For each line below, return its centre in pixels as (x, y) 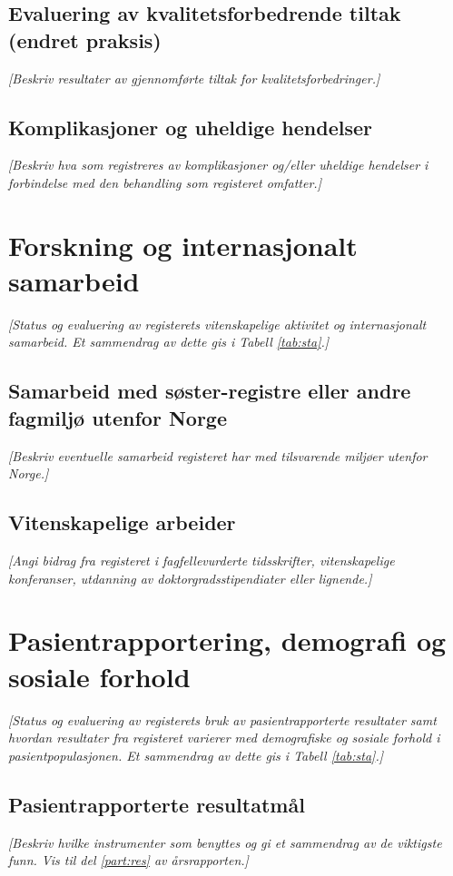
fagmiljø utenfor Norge (118, 417)
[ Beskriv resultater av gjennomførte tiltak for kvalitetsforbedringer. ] (194, 78)
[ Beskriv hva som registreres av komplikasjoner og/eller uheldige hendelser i (218, 165)
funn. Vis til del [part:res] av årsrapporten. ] (128, 860)
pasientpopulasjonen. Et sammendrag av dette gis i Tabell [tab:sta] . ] (196, 755)
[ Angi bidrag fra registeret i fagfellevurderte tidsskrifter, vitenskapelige (202, 561)
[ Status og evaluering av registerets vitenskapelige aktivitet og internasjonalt (217, 324)
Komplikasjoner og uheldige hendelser (190, 127)
